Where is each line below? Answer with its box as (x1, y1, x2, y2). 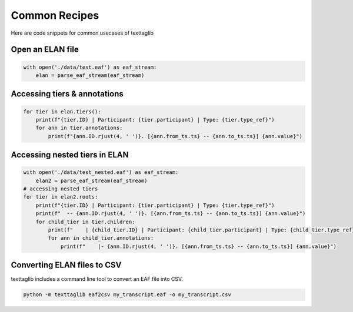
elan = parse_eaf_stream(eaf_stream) (35, 72, 145, 79)
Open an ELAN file (11, 45, 79, 55)
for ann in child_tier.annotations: (48, 235, 154, 241)
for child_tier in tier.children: (35, 218, 135, 225)
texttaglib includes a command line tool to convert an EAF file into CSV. (11, 276, 184, 283)
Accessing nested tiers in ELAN (11, 150, 129, 160)
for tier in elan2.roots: (23, 194, 98, 200)
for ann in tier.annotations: (35, 125, 123, 132)
